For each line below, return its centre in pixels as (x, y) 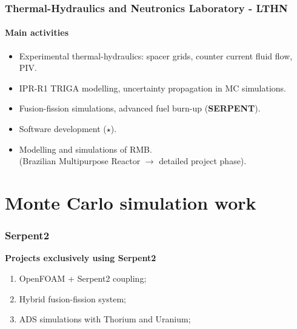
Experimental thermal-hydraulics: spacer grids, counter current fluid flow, (156, 55)
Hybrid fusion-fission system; (73, 298)
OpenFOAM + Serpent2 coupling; (83, 278)
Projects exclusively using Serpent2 (81, 258)
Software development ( (63, 129)
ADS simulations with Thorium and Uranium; (105, 319)
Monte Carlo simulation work (131, 202)
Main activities (37, 32)
